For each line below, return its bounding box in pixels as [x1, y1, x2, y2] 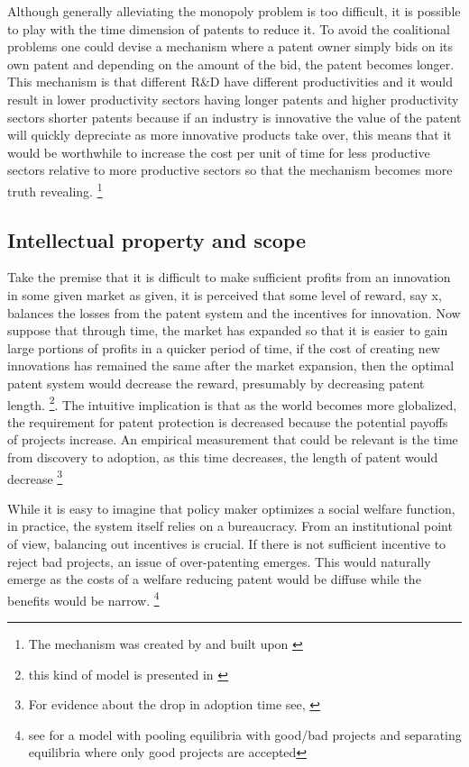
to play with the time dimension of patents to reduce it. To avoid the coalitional [7, 19, 450, 38]
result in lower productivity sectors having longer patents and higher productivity [7, 89, 459, 108]
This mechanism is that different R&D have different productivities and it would [7, 72, 453, 91]
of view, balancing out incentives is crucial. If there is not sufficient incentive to [7, 534, 446, 553]
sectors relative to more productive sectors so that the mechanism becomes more [7, 160, 453, 179]
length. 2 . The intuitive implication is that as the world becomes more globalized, [7, 392, 457, 414]
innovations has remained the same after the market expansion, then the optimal [7, 356, 455, 375]
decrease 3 [7, 466, 63, 488]
